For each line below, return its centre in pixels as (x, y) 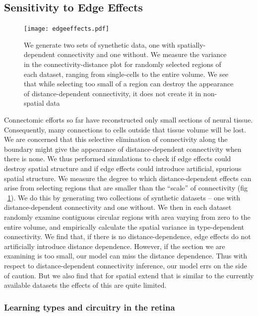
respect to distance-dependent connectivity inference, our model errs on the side (126, 265)
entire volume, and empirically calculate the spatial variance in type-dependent (124, 226)
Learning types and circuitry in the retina (90, 307)
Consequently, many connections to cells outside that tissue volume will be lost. (125, 129)
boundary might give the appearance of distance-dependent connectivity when (123, 149)
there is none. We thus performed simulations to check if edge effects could (118, 158)
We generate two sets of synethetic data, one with (100, 44)
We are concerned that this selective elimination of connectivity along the (116, 139)
